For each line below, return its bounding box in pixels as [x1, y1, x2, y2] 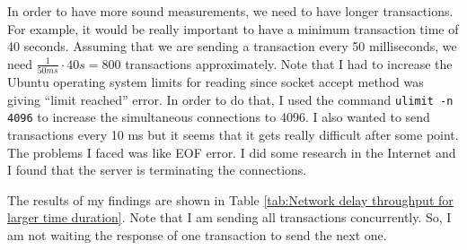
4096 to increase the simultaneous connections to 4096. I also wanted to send [7, 108, 430, 126]
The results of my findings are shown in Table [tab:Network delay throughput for [7, 190, 454, 209]
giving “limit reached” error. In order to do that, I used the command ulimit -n [7, 90, 454, 108]
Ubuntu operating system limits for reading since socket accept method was [7, 73, 424, 91]
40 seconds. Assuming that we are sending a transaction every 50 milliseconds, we [7, 37, 457, 56]
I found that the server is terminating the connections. [7, 160, 307, 179]
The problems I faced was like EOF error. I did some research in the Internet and [7, 142, 456, 161]
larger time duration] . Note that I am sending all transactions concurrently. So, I [7, 208, 452, 227]
